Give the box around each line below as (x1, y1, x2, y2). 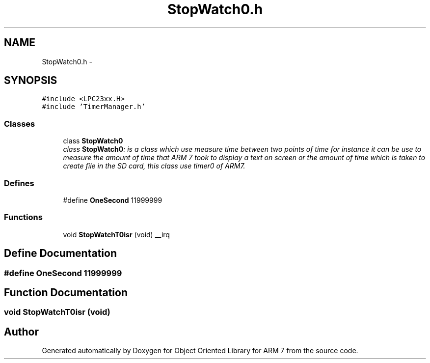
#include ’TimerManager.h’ (42, 103, 146, 111)
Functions (4, 212, 43, 223)
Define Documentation (4, 247, 117, 260)
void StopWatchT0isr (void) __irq (63, 230, 170, 239)
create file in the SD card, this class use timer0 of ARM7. (63, 162, 245, 170)
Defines (4, 178, 34, 188)
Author (4, 325, 39, 338)
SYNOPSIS (4, 74, 57, 87)
